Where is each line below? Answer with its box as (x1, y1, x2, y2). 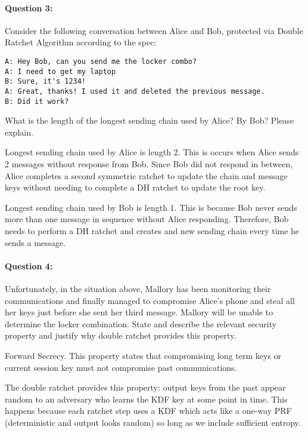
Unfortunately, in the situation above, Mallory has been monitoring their (5, 282, 271, 294)
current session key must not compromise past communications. (5, 361, 237, 373)
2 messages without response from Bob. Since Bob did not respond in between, (5, 158, 293, 170)
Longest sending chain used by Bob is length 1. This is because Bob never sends (5, 201, 297, 213)
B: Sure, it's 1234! (5, 77, 86, 86)
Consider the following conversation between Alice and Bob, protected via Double (5, 24, 303, 36)
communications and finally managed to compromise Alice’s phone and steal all (5, 294, 295, 306)
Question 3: (5, 1, 53, 14)
